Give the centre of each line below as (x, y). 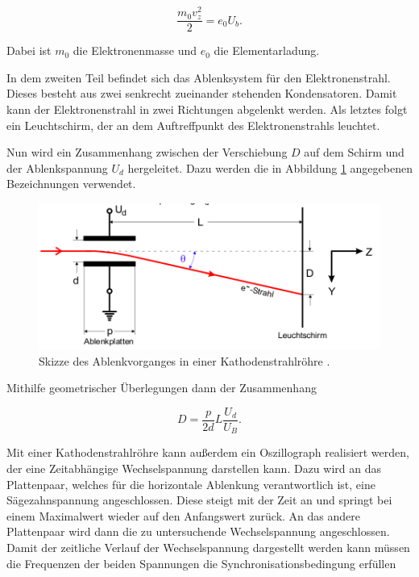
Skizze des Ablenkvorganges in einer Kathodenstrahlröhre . (185, 360)
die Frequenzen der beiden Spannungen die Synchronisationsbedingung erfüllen (201, 563)
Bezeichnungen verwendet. (71, 184)
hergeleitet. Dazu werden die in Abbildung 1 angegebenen (270, 167)
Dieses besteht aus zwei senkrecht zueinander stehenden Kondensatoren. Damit (202, 93)
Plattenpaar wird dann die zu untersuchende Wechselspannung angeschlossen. (198, 531)
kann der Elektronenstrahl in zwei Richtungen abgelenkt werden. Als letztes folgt (207, 109)
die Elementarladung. (267, 50)
